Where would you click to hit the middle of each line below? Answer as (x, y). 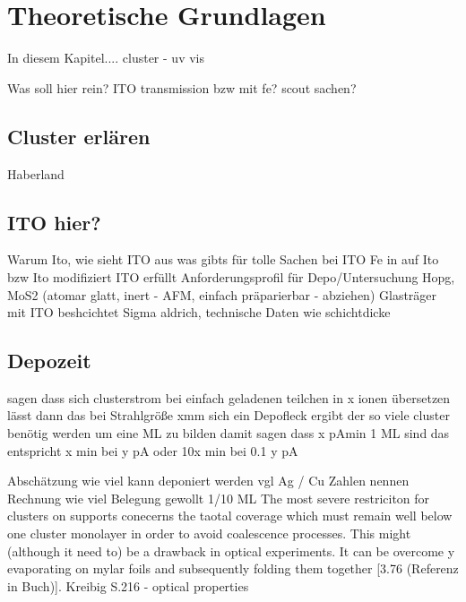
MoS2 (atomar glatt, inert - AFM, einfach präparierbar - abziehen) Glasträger (222, 294)
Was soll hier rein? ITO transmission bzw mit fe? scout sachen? (182, 87)
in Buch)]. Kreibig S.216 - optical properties (128, 585)
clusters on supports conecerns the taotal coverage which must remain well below (230, 516)
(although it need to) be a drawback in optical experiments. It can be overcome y (231, 550)
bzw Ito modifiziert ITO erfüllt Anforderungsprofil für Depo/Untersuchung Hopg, (231, 276)
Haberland (36, 173)
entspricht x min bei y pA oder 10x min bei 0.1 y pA (153, 450)
